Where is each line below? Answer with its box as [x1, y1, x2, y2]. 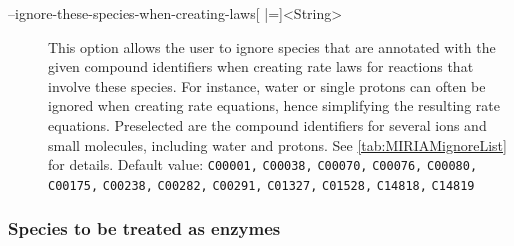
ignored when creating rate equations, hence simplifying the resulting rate [48, 95, 500, 116]
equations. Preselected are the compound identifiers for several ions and [48, 114, 487, 135]
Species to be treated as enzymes [8, 216, 281, 241]
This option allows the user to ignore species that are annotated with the [48, 36, 496, 57]
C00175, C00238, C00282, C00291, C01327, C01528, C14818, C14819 [48, 178, 475, 193]
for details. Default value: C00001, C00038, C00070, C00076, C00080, [48, 154, 478, 175]
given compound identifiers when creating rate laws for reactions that [48, 56, 474, 77]
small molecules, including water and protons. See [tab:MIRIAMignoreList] [48, 134, 507, 155]
